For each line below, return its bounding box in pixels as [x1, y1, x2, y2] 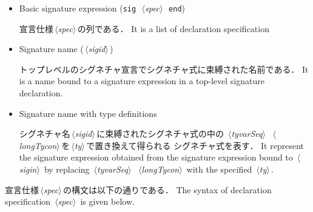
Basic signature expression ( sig [19, 2, 136, 14]
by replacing [44, 163, 90, 175]
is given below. [80, 195, 135, 208]
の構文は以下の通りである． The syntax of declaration [62, 183, 272, 196]
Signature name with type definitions [19, 107, 157, 119]
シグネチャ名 [19, 127, 70, 140]
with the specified [186, 163, 252, 175]
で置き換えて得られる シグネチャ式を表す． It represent [86, 139, 304, 151]
